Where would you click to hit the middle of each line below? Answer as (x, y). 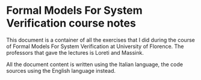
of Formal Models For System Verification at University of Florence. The (95, 46)
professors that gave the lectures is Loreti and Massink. (75, 52)
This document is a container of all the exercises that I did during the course (101, 40)
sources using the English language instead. (61, 70)
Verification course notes (71, 23)
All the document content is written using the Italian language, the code (95, 64)
